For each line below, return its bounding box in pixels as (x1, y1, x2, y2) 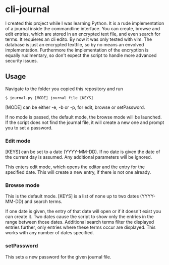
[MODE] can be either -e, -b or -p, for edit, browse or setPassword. (5, 104, 145, 110)
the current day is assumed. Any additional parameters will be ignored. (5, 154, 152, 160)
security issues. (5, 57, 38, 63)
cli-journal (5, 4, 49, 15)
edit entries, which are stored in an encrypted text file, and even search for (5, 31, 160, 37)
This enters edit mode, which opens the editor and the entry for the (5, 164, 145, 170)
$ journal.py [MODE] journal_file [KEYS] (5, 95, 94, 100)
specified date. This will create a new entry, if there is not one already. (5, 169, 151, 175)
